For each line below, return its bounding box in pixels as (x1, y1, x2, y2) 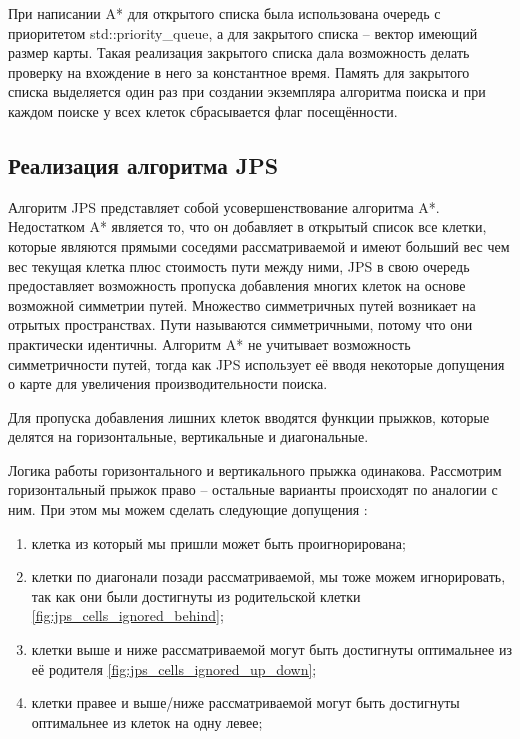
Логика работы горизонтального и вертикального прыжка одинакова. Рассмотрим (8, 459, 502, 480)
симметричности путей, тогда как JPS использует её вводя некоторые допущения (8, 353, 505, 374)
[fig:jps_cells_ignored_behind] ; (31, 605, 224, 626)
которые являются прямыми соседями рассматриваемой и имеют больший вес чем (8, 235, 510, 256)
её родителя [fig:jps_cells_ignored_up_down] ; (31, 658, 317, 679)
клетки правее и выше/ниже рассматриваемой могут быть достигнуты (31, 692, 460, 713)
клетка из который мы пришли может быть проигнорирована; (31, 532, 406, 553)
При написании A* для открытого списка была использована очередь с (8, 3, 441, 23)
